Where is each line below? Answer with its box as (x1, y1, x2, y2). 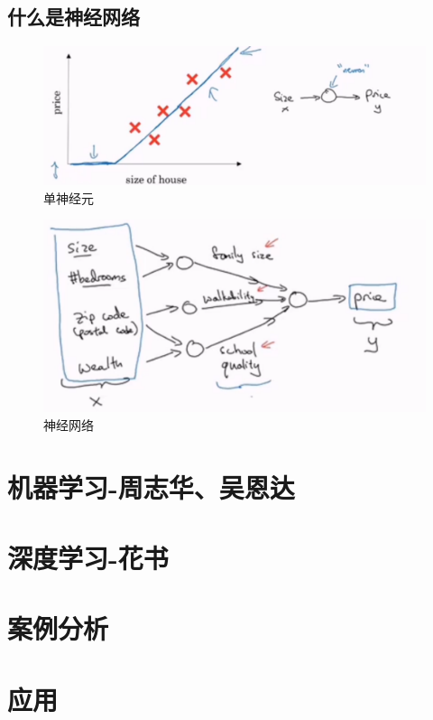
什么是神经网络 (7, 3, 140, 31)
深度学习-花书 (7, 539, 169, 575)
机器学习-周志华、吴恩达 (7, 468, 295, 505)
